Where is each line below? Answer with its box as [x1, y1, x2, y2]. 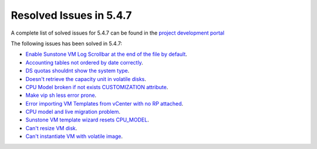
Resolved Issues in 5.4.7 [11, 9, 132, 22]
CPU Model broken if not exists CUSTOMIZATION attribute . [25, 83, 168, 90]
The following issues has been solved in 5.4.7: [11, 40, 123, 47]
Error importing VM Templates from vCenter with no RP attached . [25, 100, 184, 107]
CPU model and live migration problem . [25, 109, 120, 116]
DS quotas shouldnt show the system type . [25, 67, 130, 74]
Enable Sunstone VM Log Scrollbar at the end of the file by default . [25, 50, 187, 58]
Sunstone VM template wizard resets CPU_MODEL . [25, 116, 149, 123]
